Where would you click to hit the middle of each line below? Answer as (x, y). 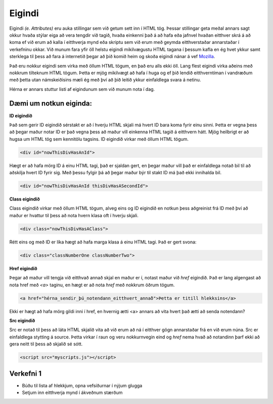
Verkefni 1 (26, 373)
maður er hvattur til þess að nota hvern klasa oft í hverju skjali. (74, 215)
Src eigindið (22, 320)
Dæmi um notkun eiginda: (51, 104)
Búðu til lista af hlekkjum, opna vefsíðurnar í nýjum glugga (82, 385)
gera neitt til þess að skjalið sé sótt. (46, 344)
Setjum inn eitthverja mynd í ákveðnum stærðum (72, 392)
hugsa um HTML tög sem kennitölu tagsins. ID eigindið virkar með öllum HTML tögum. (99, 139)
